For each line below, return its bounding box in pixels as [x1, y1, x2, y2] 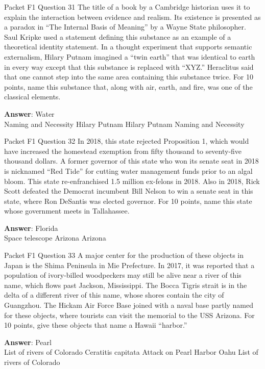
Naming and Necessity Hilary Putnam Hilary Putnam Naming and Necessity [4, 118, 245, 129]
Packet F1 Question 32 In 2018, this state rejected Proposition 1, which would [4, 136, 249, 146]
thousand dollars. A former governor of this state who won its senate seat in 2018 [4, 155, 259, 166]
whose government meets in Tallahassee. [4, 205, 130, 216]
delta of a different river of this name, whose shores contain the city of [4, 289, 224, 300]
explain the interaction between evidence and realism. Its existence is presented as [4, 11, 261, 22]
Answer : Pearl [4, 336, 52, 347]
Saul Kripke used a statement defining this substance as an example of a [4, 31, 231, 42]
